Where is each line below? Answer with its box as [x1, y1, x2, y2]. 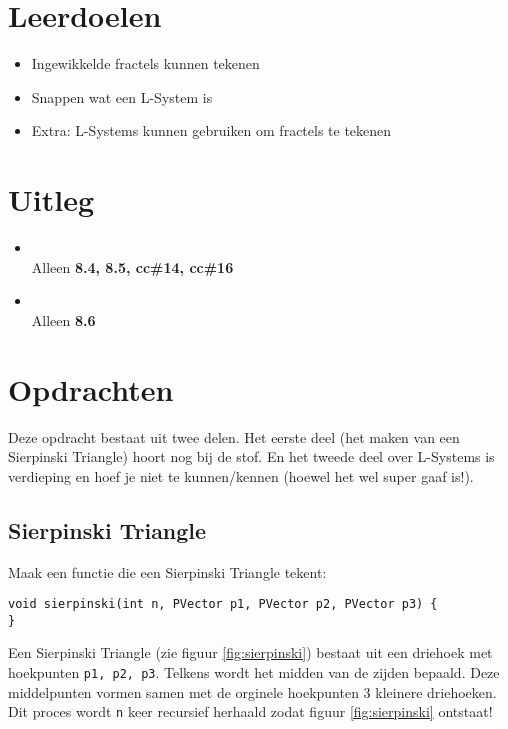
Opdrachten [8, 368, 174, 409]
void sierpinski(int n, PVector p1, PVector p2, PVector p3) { [8, 597, 438, 612]
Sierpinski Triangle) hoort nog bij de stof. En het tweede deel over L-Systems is [8, 446, 495, 467]
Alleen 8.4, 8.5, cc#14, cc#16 [31, 256, 234, 277]
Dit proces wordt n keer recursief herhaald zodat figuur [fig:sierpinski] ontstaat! [8, 701, 493, 722]
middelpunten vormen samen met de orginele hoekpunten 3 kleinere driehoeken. [8, 681, 497, 702]
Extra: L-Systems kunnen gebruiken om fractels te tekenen [31, 120, 392, 141]
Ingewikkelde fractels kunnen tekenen [31, 53, 260, 74]
